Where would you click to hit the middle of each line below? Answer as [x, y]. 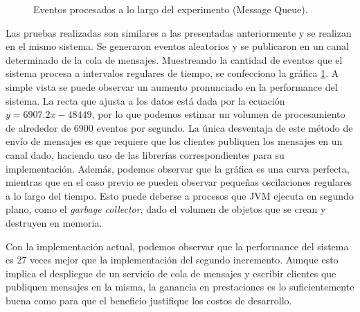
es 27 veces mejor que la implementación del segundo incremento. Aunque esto [172, 260]
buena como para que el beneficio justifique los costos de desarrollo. [149, 300]
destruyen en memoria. [54, 222]
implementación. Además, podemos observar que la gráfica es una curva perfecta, [178, 168]
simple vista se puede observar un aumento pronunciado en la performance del [172, 86]
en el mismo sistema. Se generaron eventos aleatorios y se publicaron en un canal [178, 46]
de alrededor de [38, 127]
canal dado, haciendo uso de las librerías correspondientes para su [145, 154]
